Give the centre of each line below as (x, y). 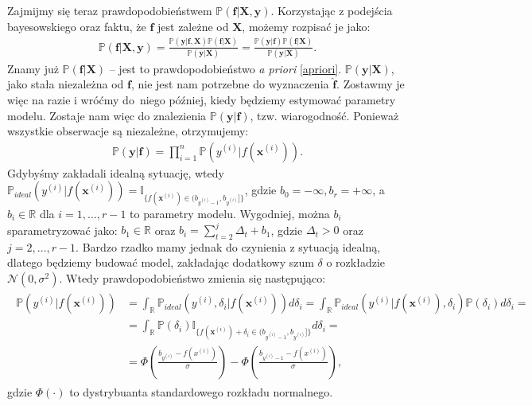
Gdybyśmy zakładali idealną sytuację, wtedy (116, 172)
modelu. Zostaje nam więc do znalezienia (107, 115)
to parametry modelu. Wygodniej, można (230, 213)
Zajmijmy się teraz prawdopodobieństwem (110, 10)
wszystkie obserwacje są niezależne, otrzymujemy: (128, 131)
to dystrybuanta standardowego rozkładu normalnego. (201, 391)
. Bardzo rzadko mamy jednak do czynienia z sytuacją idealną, (228, 246)
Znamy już (33, 68)
